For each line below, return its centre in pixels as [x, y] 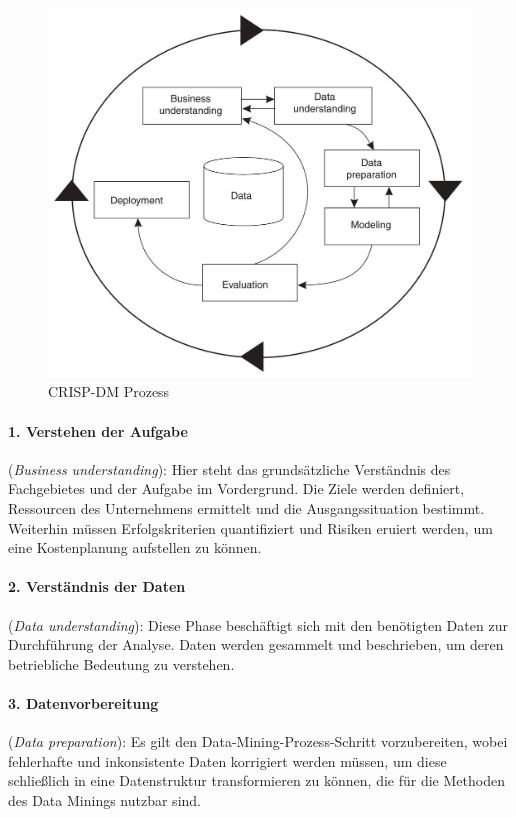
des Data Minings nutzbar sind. [104, 799]
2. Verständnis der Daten [97, 586]
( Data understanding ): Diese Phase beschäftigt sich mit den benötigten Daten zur [258, 624]
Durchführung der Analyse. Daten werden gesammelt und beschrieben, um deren [256, 644]
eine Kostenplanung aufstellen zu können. [135, 547]
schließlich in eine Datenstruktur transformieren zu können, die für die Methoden [256, 780]
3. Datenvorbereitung [83, 702]
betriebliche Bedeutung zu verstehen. [121, 663]
